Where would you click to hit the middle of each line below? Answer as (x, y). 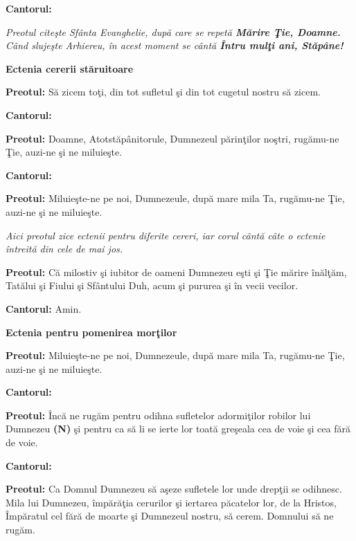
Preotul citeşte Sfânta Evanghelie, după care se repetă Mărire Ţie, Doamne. (173, 31)
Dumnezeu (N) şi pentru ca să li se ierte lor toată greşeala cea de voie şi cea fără (178, 429)
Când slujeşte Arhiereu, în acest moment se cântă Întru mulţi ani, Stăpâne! (175, 45)
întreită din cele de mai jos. (64, 249)
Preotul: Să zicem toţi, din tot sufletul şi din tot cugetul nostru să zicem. (163, 92)
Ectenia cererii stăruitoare (70, 68)
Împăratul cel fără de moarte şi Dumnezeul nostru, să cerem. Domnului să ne (170, 516)
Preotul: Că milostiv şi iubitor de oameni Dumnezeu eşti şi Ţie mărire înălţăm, (176, 272)
